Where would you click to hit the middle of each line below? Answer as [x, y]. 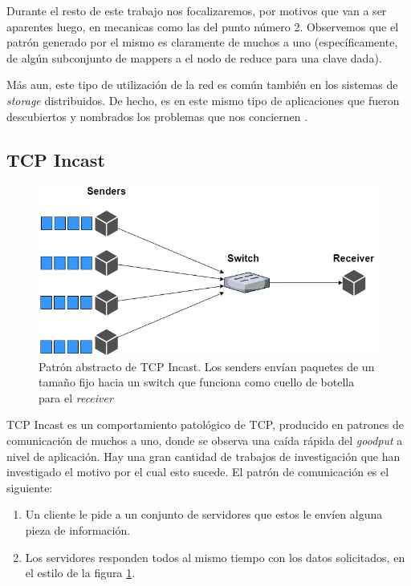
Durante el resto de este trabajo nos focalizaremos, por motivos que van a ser [197, 10]
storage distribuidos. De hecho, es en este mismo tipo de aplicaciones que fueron [203, 100]
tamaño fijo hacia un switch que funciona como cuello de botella [197, 382]
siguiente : [30, 487]
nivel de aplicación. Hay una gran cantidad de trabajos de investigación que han [203, 456]
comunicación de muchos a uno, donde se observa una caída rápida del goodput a [205, 441]
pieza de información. [78, 529]
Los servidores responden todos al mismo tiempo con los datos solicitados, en [215, 557]
